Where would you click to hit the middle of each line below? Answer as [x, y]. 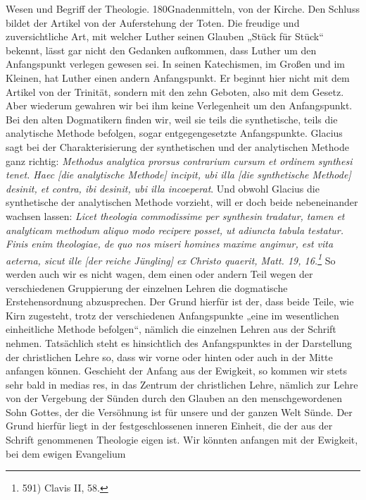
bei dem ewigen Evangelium [66, 453]
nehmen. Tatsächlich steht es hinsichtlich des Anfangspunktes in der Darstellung [179, 342]
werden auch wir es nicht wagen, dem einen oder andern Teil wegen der [159, 273]
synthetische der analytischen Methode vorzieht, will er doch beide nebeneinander [182, 202]
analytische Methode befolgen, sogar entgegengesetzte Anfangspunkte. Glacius [174, 133]
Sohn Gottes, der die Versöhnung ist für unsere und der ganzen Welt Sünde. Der [179, 411]
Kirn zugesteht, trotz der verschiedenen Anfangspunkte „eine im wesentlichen [172, 315]
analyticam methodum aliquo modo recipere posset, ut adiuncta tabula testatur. [175, 230]
